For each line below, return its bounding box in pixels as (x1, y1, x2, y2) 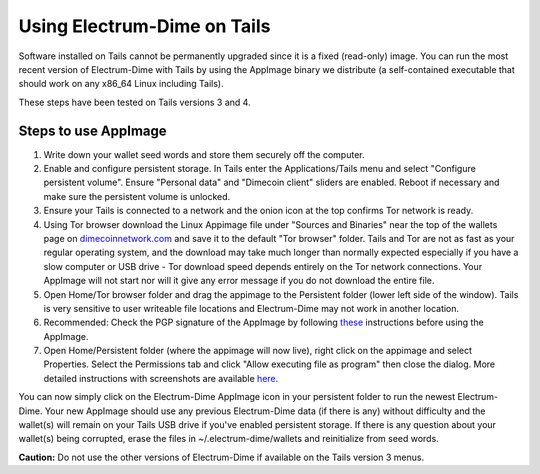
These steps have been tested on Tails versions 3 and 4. (18, 96, 251, 108)
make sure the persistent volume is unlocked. (43, 190, 231, 202)
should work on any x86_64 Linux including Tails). (18, 78, 224, 90)
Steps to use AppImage (18, 122, 167, 139)
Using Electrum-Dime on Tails (18, 15, 271, 37)
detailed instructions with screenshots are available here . (43, 372, 279, 384)
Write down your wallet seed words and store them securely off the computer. (43, 148, 365, 160)
